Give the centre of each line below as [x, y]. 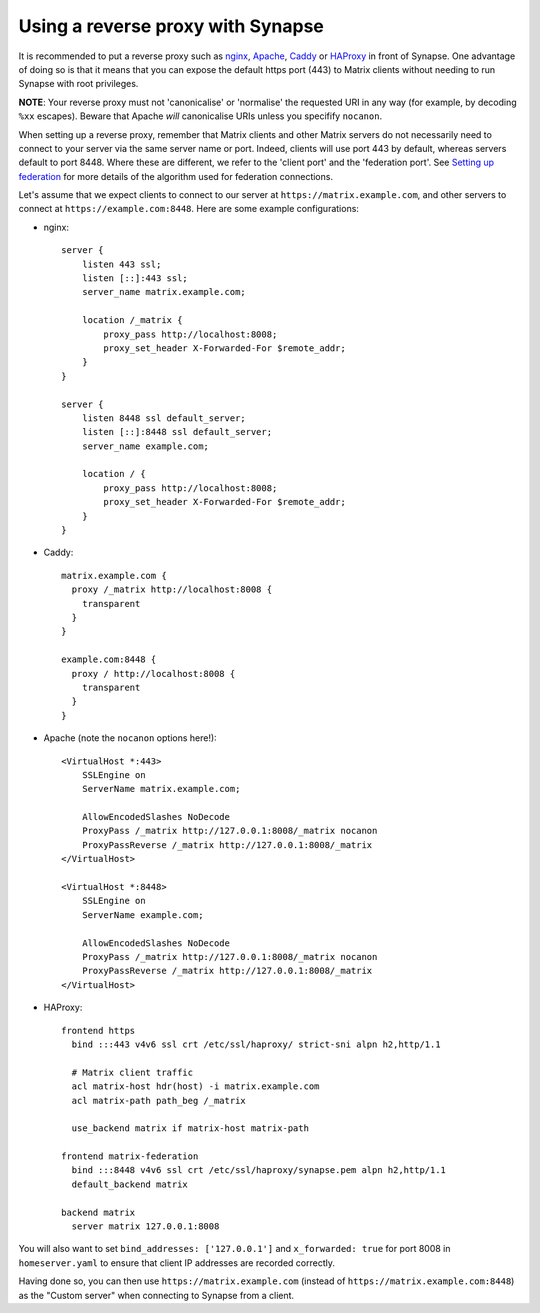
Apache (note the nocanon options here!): [130, 738]
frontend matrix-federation [130, 1156]
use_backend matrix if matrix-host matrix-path [190, 1128]
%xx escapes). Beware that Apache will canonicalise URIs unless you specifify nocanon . [200, 116]
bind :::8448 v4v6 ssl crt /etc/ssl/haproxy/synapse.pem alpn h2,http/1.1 [259, 1170]
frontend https [98, 1030]
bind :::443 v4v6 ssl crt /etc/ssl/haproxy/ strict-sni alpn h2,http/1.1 [256, 1044]
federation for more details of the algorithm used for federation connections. [176, 176]
